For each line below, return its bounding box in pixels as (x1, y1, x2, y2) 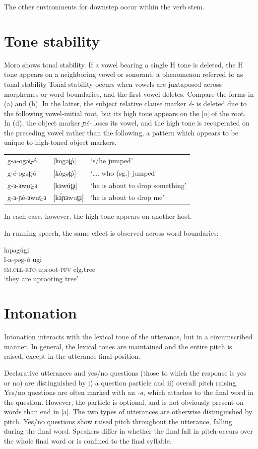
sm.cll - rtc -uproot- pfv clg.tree (4, 263, 96, 274)
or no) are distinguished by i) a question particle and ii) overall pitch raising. (4, 377, 238, 387)
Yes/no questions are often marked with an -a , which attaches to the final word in (4, 387, 254, 397)
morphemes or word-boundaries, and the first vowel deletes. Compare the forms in (4, 88, 254, 99)
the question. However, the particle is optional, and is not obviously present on (4, 396, 244, 407)
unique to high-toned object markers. (4, 137, 117, 147)
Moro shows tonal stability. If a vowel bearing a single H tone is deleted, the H (4, 59, 243, 69)
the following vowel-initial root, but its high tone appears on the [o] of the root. (4, 108, 246, 118)
